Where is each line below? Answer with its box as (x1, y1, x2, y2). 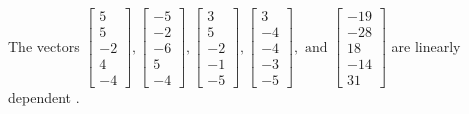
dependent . (8, 87, 80, 108)
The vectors (8, 35, 80, 56)
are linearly (391, 35, 461, 56)
